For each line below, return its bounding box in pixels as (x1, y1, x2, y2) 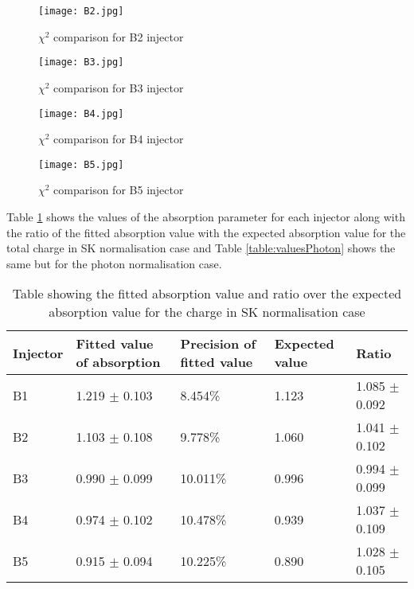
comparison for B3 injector (53, 79, 184, 96)
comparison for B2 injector (53, 28, 184, 45)
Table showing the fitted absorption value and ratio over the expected (12, 284, 402, 303)
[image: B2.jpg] (38, 6, 124, 17)
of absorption (76, 353, 161, 372)
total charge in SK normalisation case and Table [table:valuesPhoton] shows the (6, 240, 396, 256)
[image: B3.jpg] (38, 57, 124, 68)
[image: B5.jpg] (38, 158, 124, 170)
